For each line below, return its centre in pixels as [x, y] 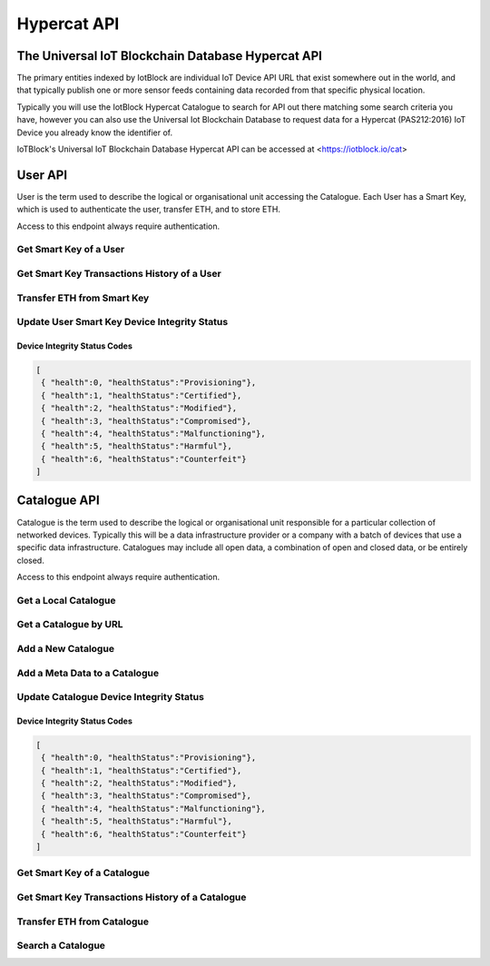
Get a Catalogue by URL [70, 625]
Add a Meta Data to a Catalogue [88, 673]
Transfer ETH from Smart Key [83, 298]
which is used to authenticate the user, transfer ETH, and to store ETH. [149, 210]
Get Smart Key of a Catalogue [83, 873]
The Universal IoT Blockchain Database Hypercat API [169, 56]
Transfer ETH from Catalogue [83, 922]
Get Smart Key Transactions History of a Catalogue [132, 897]
